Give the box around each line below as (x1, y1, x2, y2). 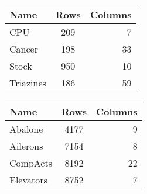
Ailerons (9, 139, 43, 153)
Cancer (9, 42, 38, 56)
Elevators (9, 173, 47, 186)
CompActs (9, 156, 52, 169)
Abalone (9, 122, 43, 136)
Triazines (9, 76, 46, 89)
